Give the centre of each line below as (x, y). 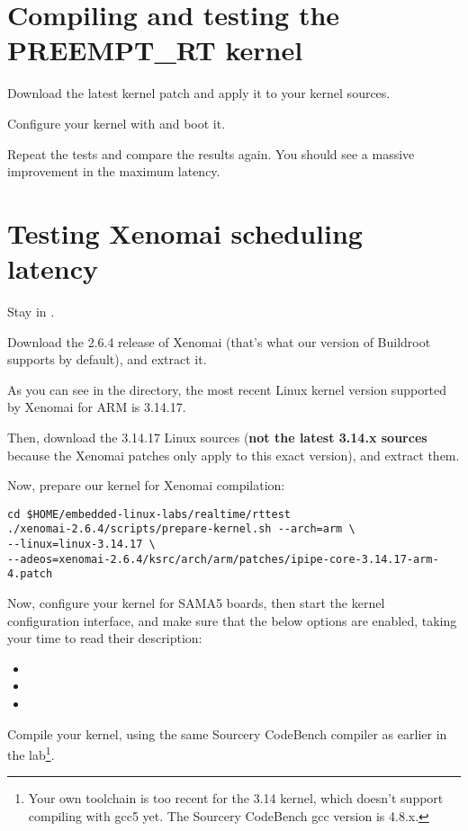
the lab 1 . (31, 753)
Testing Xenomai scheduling (185, 232)
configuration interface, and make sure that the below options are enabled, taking (232, 620)
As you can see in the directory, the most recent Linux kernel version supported (227, 389)
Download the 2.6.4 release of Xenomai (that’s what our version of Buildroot (219, 341)
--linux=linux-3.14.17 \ (81, 545)
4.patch (30, 574)
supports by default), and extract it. (107, 359)
